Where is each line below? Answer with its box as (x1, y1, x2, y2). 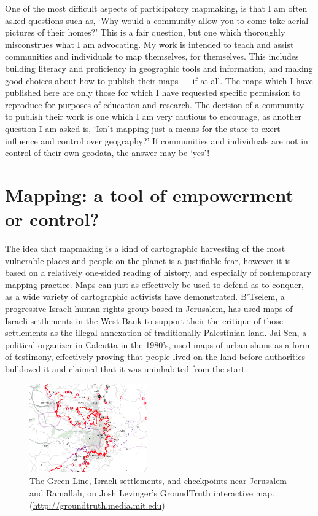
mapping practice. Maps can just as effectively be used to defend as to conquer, (5, 278, 304, 291)
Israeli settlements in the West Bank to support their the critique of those (5, 314, 284, 327)
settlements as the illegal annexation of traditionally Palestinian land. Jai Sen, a (5, 326, 307, 339)
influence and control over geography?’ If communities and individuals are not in (5, 134, 308, 147)
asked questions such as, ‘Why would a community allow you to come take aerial (5, 14, 309, 26)
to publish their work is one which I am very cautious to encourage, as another (5, 110, 302, 123)
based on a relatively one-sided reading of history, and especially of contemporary (5, 266, 312, 279)
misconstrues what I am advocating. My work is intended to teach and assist (5, 37, 294, 50)
